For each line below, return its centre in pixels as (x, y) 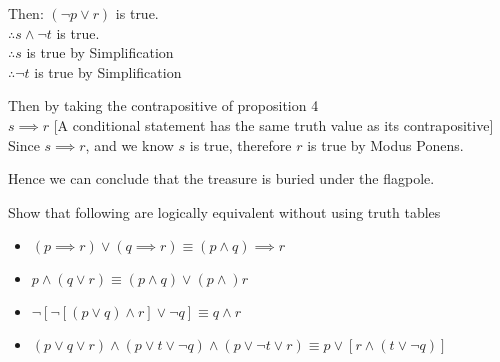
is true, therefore (240, 144)
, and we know (129, 144)
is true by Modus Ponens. (385, 144)
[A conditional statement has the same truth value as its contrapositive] (273, 124)
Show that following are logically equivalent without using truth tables (224, 211)
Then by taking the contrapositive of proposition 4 (163, 105)
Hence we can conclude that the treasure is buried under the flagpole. (221, 178)
